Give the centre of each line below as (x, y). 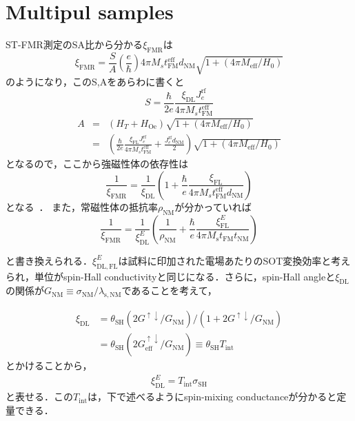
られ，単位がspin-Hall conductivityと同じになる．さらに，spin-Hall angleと (171, 276)
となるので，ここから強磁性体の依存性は (97, 164)
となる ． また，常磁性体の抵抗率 (82, 206)
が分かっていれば (213, 206)
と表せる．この (39, 397)
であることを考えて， (169, 290)
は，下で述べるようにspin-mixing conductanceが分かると (212, 397)
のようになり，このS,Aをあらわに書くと (95, 81)
